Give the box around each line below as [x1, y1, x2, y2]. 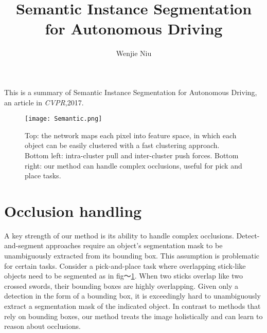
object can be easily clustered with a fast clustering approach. [25, 140, 220, 151]
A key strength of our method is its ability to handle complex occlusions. [4, 230, 234, 240]
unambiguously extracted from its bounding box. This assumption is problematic [4, 250, 260, 261]
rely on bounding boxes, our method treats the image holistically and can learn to [4, 310, 263, 321]
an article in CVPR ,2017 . [4, 97, 84, 107]
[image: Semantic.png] [25, 115, 102, 123]
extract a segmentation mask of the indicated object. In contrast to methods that [4, 301, 261, 311]
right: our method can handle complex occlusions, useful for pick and [25, 160, 242, 171]
